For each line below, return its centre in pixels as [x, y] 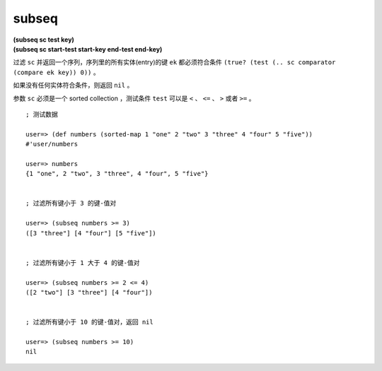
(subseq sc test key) [44, 40]
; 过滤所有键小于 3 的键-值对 [71, 204]
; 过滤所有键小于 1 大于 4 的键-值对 [83, 263]
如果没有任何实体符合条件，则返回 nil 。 [73, 86]
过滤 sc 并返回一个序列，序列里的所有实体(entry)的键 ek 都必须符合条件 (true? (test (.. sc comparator [174, 62]
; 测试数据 [42, 114]
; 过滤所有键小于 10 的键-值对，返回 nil [89, 322]
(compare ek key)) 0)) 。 [56, 72]
